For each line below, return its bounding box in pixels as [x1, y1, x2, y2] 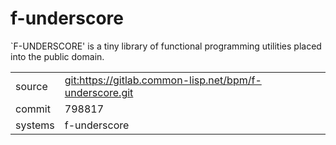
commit [15, 102, 51, 116]
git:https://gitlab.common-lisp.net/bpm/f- [64, 73, 262, 87]
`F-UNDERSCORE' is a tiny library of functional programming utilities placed [10, 40, 322, 52]
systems [15, 118, 55, 132]
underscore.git [64, 85, 134, 99]
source [15, 79, 48, 93]
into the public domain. [10, 50, 105, 62]
